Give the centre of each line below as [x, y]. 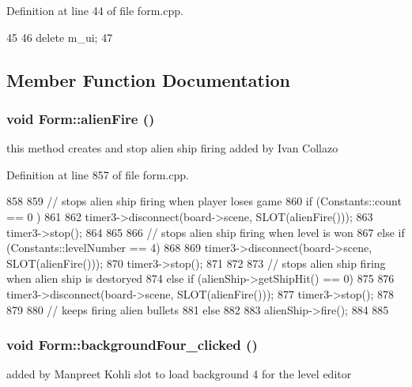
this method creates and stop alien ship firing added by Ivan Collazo [172, 148]
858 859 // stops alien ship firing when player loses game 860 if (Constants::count [204, 201]
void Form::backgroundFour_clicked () [132, 345]
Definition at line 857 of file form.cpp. [98, 174]
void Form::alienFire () [81, 118]
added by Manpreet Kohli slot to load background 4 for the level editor [179, 374]
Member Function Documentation [149, 79]
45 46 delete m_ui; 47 [60, 37]
